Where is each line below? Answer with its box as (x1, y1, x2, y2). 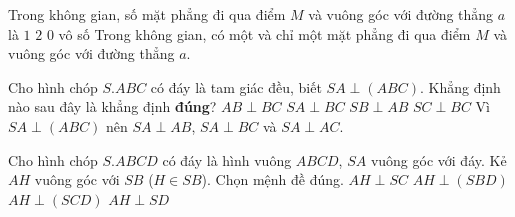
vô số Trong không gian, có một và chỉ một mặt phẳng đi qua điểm (58, 23, 471, 44)
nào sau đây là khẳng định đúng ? (8, 96, 217, 117)
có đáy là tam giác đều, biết (150, 76, 322, 97)
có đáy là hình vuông (162, 149, 292, 170)
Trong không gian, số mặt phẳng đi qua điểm (8, 4, 286, 24)
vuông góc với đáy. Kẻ (370, 149, 507, 170)
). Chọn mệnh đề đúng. (201, 169, 344, 190)
